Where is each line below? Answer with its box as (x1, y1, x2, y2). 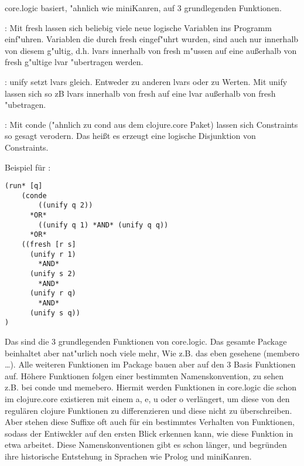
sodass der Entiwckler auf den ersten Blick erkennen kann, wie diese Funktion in (5, 427, 293, 439)
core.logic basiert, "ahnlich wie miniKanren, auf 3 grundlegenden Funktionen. (5, 2, 282, 13)
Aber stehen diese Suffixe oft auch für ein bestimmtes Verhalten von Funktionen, (5, 416, 295, 428)
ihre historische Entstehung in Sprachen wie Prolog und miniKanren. (5, 450, 252, 462)
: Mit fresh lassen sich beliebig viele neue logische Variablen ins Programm (5, 21, 272, 33)
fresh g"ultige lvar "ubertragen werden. (5, 56, 144, 68)
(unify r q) (29, 289, 76, 298)
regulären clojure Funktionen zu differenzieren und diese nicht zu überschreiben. (5, 404, 292, 416)
